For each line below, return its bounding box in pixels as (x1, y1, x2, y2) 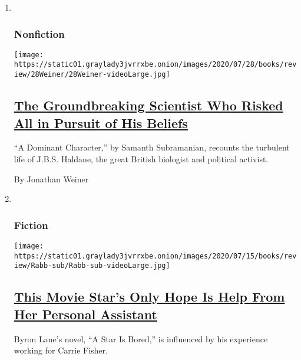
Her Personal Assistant (14, 305, 157, 323)
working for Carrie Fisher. (14, 344, 108, 356)
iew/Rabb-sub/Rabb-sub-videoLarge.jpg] (14, 261, 170, 270)
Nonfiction (14, 26, 65, 41)
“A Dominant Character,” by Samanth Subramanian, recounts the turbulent (14, 141, 290, 153)
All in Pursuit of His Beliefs (14, 113, 188, 132)
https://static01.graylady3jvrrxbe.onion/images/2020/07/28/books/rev (14, 60, 297, 69)
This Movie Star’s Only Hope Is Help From (14, 287, 285, 306)
